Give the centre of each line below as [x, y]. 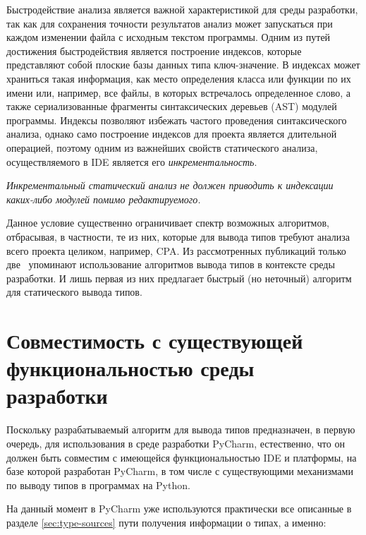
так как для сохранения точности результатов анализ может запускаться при [170, 23]
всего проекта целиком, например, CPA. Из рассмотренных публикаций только [176, 250]
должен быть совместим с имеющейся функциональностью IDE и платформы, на [182, 457]
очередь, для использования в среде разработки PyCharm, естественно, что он [176, 443]
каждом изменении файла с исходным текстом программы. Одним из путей [169, 37]
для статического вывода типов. [74, 292]
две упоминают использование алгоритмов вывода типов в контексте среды [171, 264]
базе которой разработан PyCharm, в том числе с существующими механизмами [180, 471]
